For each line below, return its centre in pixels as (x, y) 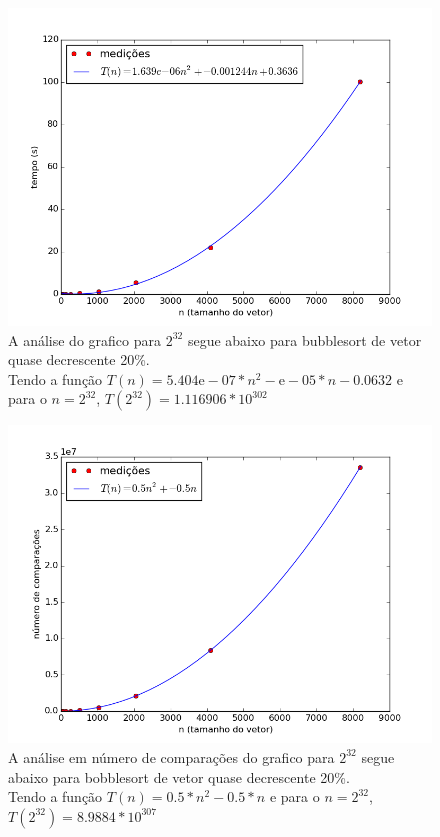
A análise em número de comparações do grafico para (171, 756)
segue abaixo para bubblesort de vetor (304, 339)
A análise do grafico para (84, 339)
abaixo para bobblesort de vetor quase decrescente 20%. (179, 776)
